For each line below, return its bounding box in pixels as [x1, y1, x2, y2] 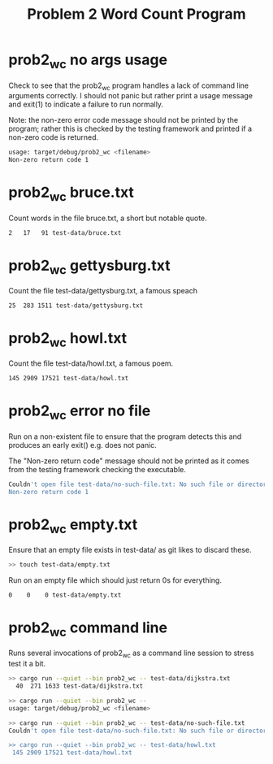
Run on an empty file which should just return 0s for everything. [8, 575, 222, 585]
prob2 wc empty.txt [8, 515, 138, 536]
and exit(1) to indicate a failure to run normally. [8, 99, 164, 110]
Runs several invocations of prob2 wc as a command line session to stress [8, 648, 254, 660]
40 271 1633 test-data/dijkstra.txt [15, 682, 144, 691]
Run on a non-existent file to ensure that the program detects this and [8, 432, 242, 441]
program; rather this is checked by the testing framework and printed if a [8, 124, 253, 134]
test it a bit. [8, 659, 46, 669]
